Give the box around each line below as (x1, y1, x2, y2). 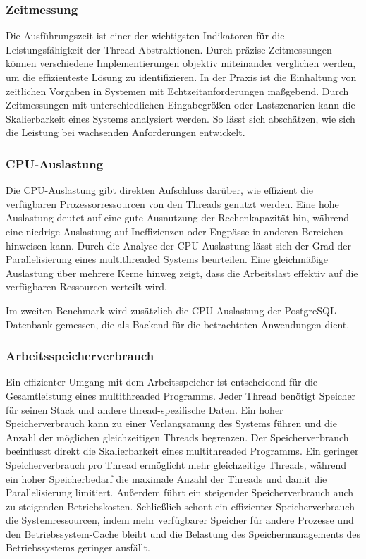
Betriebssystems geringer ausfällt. (6, 540, 150, 555)
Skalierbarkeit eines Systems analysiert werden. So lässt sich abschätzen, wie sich (6, 111, 355, 125)
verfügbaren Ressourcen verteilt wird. (6, 279, 167, 294)
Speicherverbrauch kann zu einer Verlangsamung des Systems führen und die (6, 416, 337, 431)
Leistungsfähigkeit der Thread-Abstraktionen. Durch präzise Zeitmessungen (6, 42, 332, 56)
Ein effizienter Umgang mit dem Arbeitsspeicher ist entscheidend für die (6, 374, 318, 389)
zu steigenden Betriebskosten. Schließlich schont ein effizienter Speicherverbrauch (6, 498, 355, 513)
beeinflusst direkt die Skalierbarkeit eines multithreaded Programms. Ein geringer (6, 443, 359, 458)
